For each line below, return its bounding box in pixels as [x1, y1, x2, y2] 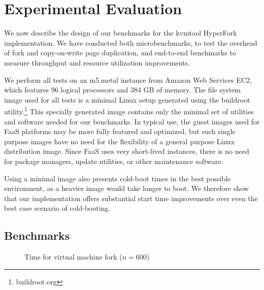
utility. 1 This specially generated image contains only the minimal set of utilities [4, 105, 254, 116]
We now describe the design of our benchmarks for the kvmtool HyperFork [4, 27, 237, 38]
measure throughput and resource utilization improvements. [4, 57, 190, 68]
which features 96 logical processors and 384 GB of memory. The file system [4, 84, 241, 95]
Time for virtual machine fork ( [24, 251, 122, 262]
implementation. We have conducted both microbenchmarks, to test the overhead [4, 37, 257, 48]
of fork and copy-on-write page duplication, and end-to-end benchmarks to [4, 47, 236, 58]
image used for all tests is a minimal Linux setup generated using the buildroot [4, 94, 250, 105]
